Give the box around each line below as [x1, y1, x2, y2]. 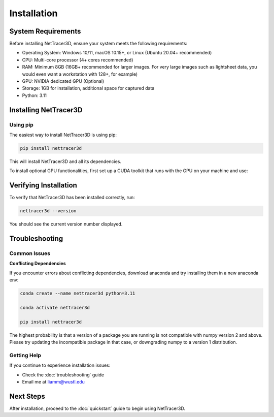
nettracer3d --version [20, 208, 77, 214]
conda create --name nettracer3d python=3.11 [20, 291, 135, 297]
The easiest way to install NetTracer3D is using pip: [9, 132, 117, 138]
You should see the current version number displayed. [9, 221, 123, 227]
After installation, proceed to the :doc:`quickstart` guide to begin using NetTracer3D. [9, 405, 185, 411]
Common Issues [9, 249, 51, 256]
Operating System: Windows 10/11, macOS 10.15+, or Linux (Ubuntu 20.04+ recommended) [22, 50, 212, 56]
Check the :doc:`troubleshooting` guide [22, 371, 104, 378]
